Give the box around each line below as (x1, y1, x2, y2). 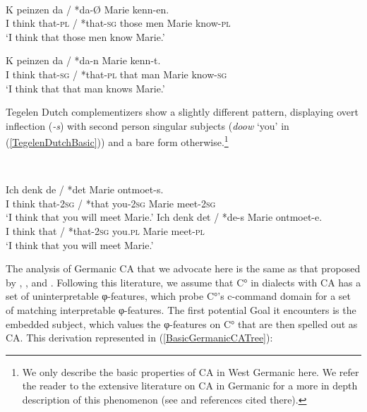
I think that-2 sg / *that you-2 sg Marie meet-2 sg (6, 195, 216, 210)
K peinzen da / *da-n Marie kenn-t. (6, 53, 161, 68)
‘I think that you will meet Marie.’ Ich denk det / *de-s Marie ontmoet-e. (6, 210, 323, 224)
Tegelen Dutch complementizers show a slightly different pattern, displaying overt (6, 104, 359, 119)
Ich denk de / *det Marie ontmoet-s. (6, 182, 164, 197)
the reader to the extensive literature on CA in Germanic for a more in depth (22, 378, 358, 393)
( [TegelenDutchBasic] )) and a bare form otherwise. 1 (6, 133, 229, 149)
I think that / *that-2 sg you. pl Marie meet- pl (6, 223, 205, 238)
